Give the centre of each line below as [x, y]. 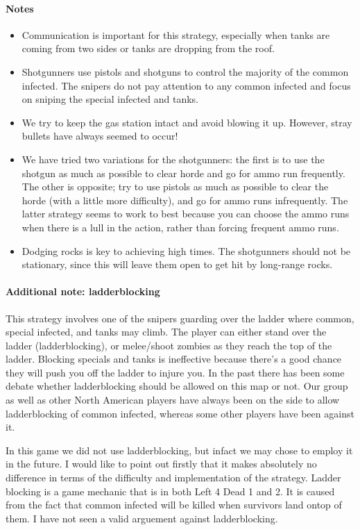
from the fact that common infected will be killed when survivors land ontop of [174, 505]
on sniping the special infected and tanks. [110, 99]
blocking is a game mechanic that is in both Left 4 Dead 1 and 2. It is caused [170, 491]
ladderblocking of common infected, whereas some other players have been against [180, 413]
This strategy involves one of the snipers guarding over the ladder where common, [180, 318]
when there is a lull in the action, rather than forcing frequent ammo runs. [180, 227]
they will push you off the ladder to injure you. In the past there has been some [175, 372]
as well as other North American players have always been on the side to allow [173, 400]
